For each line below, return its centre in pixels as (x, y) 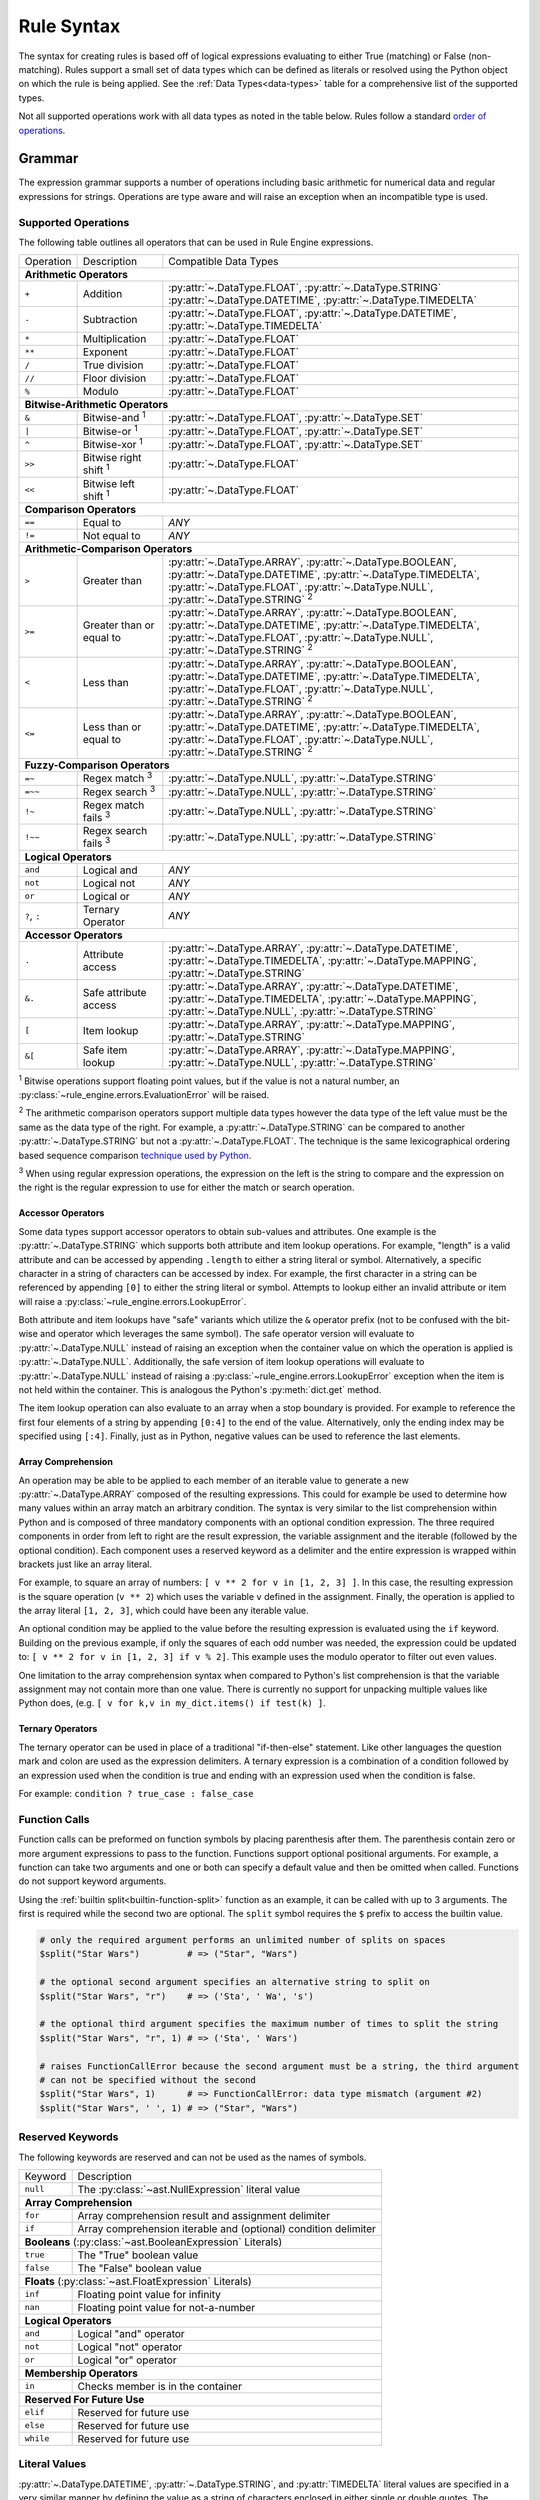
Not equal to (111, 535)
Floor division (114, 378)
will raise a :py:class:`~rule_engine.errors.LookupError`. (132, 1301)
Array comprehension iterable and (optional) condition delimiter (227, 2228)
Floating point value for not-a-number (166, 2307)
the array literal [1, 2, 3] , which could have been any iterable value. (163, 1611)
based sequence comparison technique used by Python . (135, 1155)
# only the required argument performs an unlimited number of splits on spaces (242, 1940)
